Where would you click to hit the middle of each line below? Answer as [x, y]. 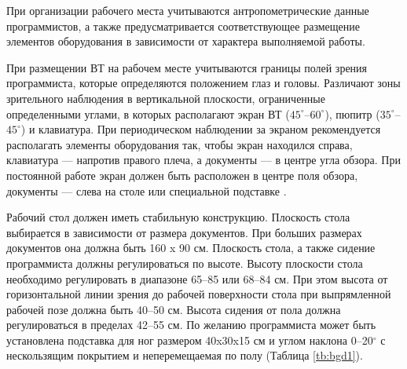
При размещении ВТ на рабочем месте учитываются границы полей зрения [187, 67]
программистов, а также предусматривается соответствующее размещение [183, 26]
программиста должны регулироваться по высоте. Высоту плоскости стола [185, 263]
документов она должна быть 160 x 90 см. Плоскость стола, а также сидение [191, 248]
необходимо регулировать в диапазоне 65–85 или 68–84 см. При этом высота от [197, 278]
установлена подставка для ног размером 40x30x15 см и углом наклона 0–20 [190, 340]
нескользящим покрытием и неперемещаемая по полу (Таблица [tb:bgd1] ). [185, 355]
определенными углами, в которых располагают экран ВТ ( [148, 113]
